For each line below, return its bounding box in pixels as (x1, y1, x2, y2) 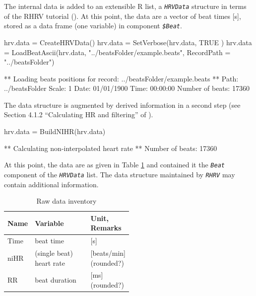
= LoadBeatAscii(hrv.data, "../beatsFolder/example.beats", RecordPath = (4, 47, 231, 57)
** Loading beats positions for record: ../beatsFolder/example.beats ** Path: (4, 73, 239, 83)
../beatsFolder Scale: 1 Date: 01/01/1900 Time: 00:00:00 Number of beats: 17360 (4, 83, 250, 93)
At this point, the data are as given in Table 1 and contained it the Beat (4, 159, 225, 170)
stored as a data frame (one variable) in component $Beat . (4, 20, 182, 31)
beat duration (35, 275, 76, 285)
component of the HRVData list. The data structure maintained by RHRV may (4, 169, 235, 179)
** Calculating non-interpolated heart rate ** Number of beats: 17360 (4, 143, 217, 153)
